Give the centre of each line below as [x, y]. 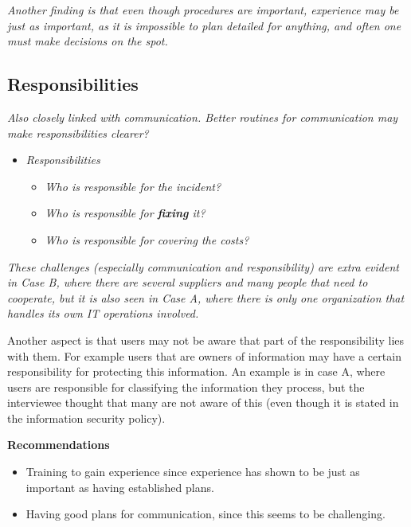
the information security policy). [86, 418]
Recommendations [59, 445]
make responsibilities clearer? [78, 133]
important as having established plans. [120, 487]
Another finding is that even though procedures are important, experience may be [203, 10]
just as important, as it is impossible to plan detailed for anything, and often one [204, 25]
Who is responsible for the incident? [133, 186]
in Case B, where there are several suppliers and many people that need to [188, 282]
